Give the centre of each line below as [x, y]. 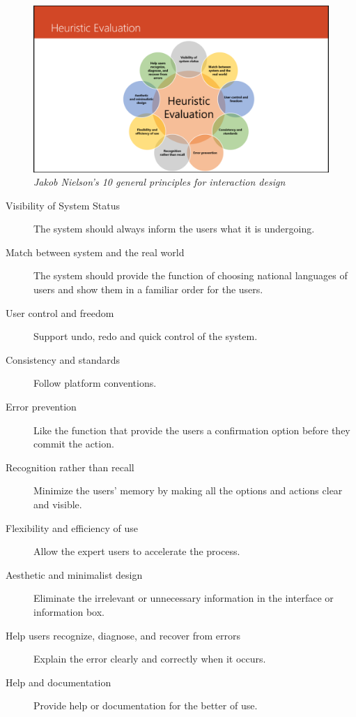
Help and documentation [59, 682]
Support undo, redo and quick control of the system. [146, 336]
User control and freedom [60, 312]
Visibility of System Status [63, 205]
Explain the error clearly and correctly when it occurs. [150, 659]
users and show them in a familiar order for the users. [148, 289]
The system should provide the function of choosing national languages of [191, 275]
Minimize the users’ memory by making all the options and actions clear [188, 490]
